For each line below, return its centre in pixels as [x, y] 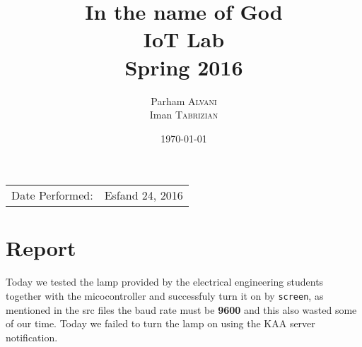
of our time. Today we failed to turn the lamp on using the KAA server [160, 323]
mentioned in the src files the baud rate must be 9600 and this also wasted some [181, 309]
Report [41, 248]
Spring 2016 [184, 67]
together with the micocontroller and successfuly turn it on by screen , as [165, 296]
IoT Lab [184, 39]
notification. [32, 337]
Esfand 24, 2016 [144, 195]
